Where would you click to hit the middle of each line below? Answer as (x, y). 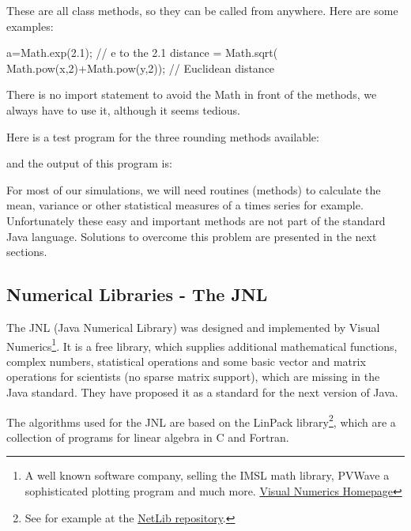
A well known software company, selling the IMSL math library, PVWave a (207, 475)
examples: (30, 26)
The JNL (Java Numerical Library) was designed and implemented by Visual (193, 327)
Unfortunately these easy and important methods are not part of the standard (196, 220)
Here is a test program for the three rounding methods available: (163, 136)
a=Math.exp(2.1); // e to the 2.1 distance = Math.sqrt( (142, 53)
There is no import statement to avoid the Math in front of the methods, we (192, 94)
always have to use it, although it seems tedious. (123, 109)
